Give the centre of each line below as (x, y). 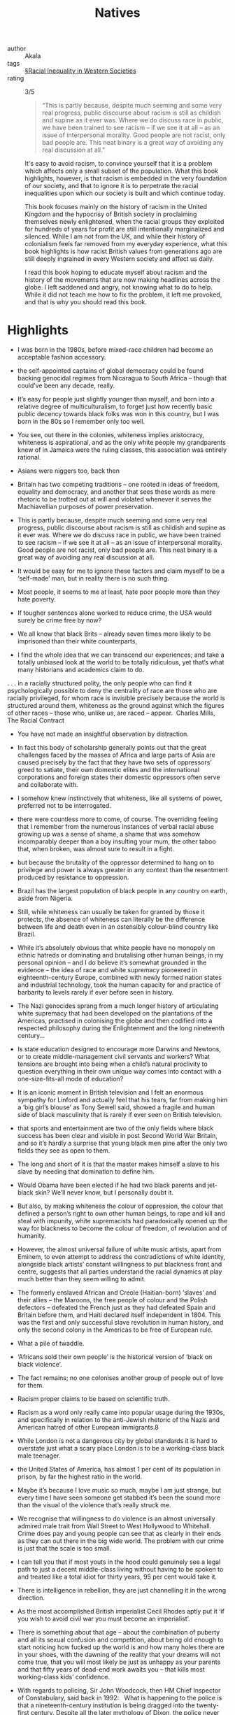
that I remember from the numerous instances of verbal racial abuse (116, 827)
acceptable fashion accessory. (62, 357)
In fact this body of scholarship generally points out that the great (112, 748)
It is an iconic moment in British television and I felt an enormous (111, 1093)
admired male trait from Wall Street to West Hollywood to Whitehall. (114, 1526)
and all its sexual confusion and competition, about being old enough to (120, 1640)
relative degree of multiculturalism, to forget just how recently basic (115, 406)
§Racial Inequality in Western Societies (80, 71)
